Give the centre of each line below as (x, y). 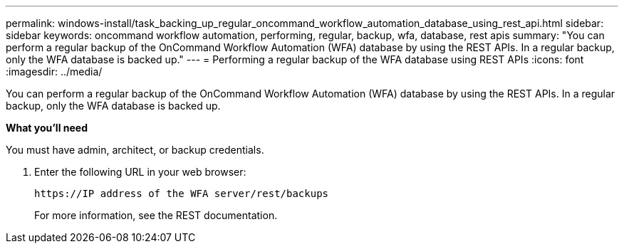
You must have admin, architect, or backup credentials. (135, 150)
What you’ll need (47, 128)
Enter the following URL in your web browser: (140, 172)
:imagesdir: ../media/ (54, 71)
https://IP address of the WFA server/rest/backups (182, 194)
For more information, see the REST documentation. (156, 215)
